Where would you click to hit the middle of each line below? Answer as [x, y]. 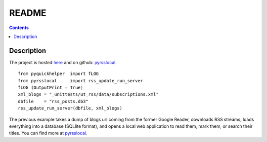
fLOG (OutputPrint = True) [51, 88]
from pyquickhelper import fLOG [58, 74]
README [28, 13]
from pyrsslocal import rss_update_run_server [81, 81]
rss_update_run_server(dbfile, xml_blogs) [70, 108]
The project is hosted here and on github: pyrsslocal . [63, 62]
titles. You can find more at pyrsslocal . [48, 133]
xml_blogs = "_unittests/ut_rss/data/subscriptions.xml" [89, 94]
